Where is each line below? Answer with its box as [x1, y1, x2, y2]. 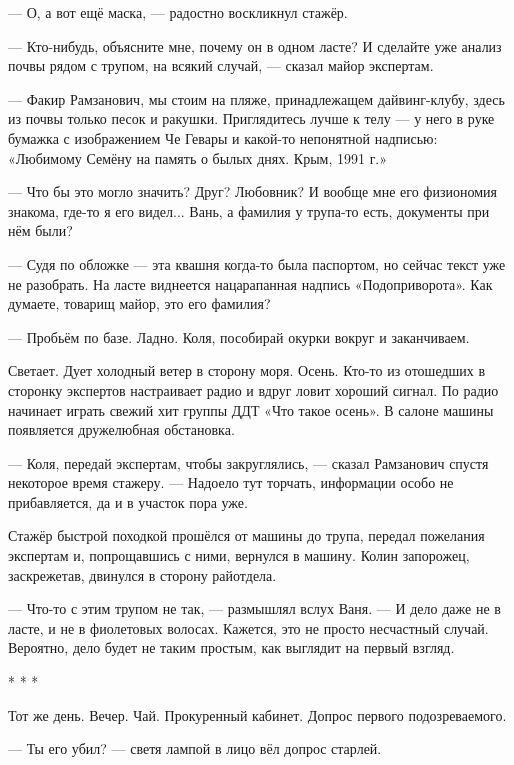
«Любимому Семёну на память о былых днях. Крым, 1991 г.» [8, 147, 388, 168]
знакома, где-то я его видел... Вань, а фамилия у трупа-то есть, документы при [8, 200, 490, 221]
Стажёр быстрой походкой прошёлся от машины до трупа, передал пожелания [8, 525, 485, 546]
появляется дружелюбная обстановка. [8, 419, 235, 440]
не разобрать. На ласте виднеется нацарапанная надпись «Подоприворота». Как [8, 273, 493, 294]
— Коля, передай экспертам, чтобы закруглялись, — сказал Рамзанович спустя [8, 452, 489, 473]
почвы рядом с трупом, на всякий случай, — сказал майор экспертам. [8, 55, 434, 76]
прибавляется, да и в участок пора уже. [8, 491, 248, 512]
